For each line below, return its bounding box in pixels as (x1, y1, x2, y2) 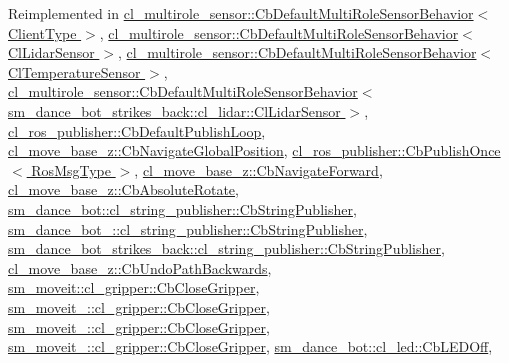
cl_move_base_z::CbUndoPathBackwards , (8, 257, 272, 278)
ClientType (8, 22, 77, 43)
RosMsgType (31, 159, 111, 180)
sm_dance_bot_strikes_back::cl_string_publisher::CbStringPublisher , (8, 238, 445, 259)
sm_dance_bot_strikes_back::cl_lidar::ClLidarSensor (8, 100, 341, 121)
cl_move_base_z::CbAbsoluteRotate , (8, 179, 239, 200)
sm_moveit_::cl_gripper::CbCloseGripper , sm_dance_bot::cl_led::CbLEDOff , (8, 336, 493, 357)
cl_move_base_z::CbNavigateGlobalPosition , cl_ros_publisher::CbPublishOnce (8, 140, 501, 161)
